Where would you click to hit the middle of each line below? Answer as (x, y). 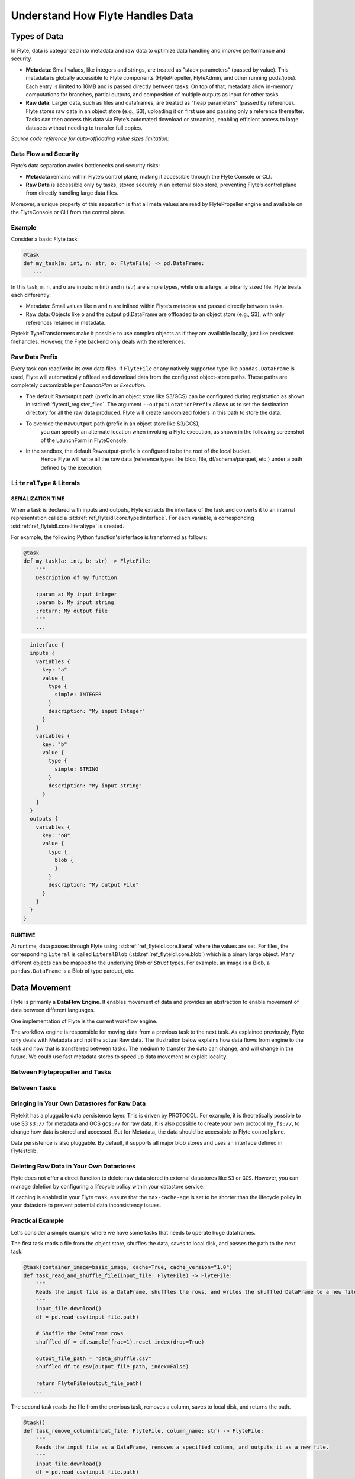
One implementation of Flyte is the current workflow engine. (84, 1021)
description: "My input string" (95, 786)
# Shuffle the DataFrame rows (80, 1333)
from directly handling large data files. (72, 193)
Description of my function (77, 578)
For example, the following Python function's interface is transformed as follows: (109, 537)
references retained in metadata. (66, 322)
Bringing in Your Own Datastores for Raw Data (78, 1103)
